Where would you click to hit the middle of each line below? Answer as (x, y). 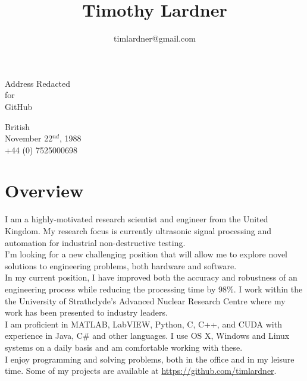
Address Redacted (38, 83)
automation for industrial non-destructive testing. (95, 242)
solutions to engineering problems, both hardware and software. (121, 265)
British (17, 126)
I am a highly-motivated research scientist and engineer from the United (137, 219)
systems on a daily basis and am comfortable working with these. (124, 347)
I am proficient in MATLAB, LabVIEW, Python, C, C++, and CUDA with (143, 324)
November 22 (29, 138)
